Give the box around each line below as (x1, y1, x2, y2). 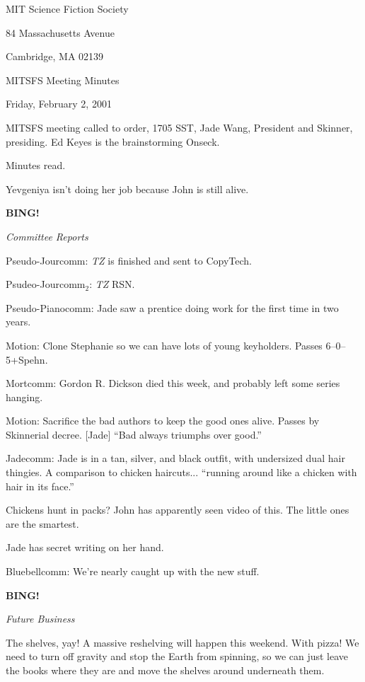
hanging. (6, 389, 43, 404)
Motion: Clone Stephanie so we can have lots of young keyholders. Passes (6, 337, 323, 352)
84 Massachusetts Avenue (6, 25, 115, 40)
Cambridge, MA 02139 (6, 49, 104, 64)
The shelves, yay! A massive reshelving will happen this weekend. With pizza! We (6, 635, 359, 649)
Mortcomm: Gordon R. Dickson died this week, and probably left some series (6, 376, 340, 391)
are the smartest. (6, 516, 79, 531)
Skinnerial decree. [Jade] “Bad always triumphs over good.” (6, 427, 262, 441)
